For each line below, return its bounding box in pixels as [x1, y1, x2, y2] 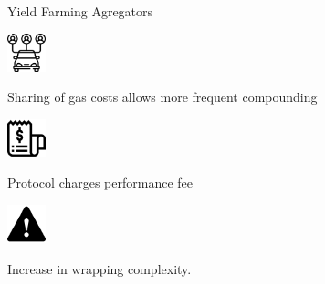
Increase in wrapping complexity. [7, 259, 192, 278]
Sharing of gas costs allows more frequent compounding [7, 87, 318, 106]
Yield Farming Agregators [7, 2, 153, 20]
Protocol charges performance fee [7, 173, 194, 192]
